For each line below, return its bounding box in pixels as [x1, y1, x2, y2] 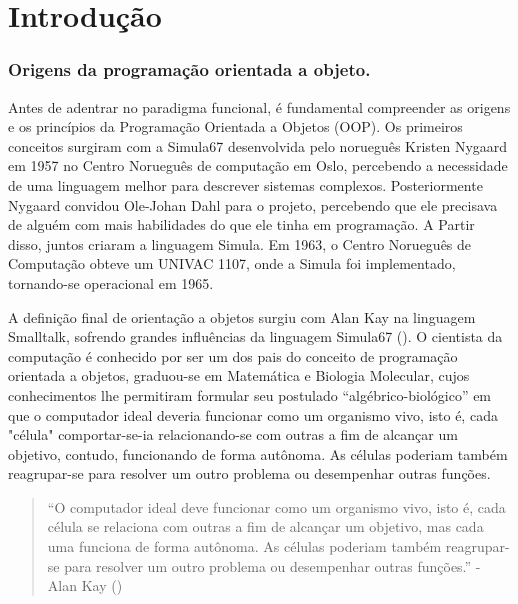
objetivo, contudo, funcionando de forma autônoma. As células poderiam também [8, 443, 508, 464]
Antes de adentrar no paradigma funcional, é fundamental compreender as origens [8, 96, 511, 117]
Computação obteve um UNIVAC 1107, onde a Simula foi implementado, [8, 253, 456, 274]
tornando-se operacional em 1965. [8, 272, 214, 293]
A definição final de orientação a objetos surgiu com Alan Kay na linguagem [8, 306, 476, 327]
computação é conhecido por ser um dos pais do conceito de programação [8, 345, 458, 366]
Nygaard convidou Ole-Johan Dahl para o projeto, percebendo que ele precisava [8, 194, 498, 215]
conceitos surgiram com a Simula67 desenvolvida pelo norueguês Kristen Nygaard [8, 135, 508, 156]
